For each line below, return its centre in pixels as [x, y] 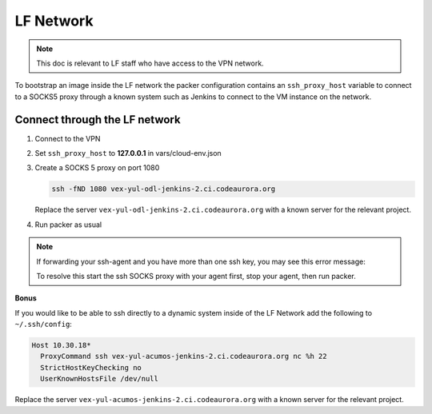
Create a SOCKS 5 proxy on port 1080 [97, 168]
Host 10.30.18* [61, 345]
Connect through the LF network [98, 119]
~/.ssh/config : [43, 324]
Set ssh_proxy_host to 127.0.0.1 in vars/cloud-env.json [128, 153]
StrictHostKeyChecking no [91, 367]
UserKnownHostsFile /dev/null [100, 379]
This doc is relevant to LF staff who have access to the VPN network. [150, 63]
